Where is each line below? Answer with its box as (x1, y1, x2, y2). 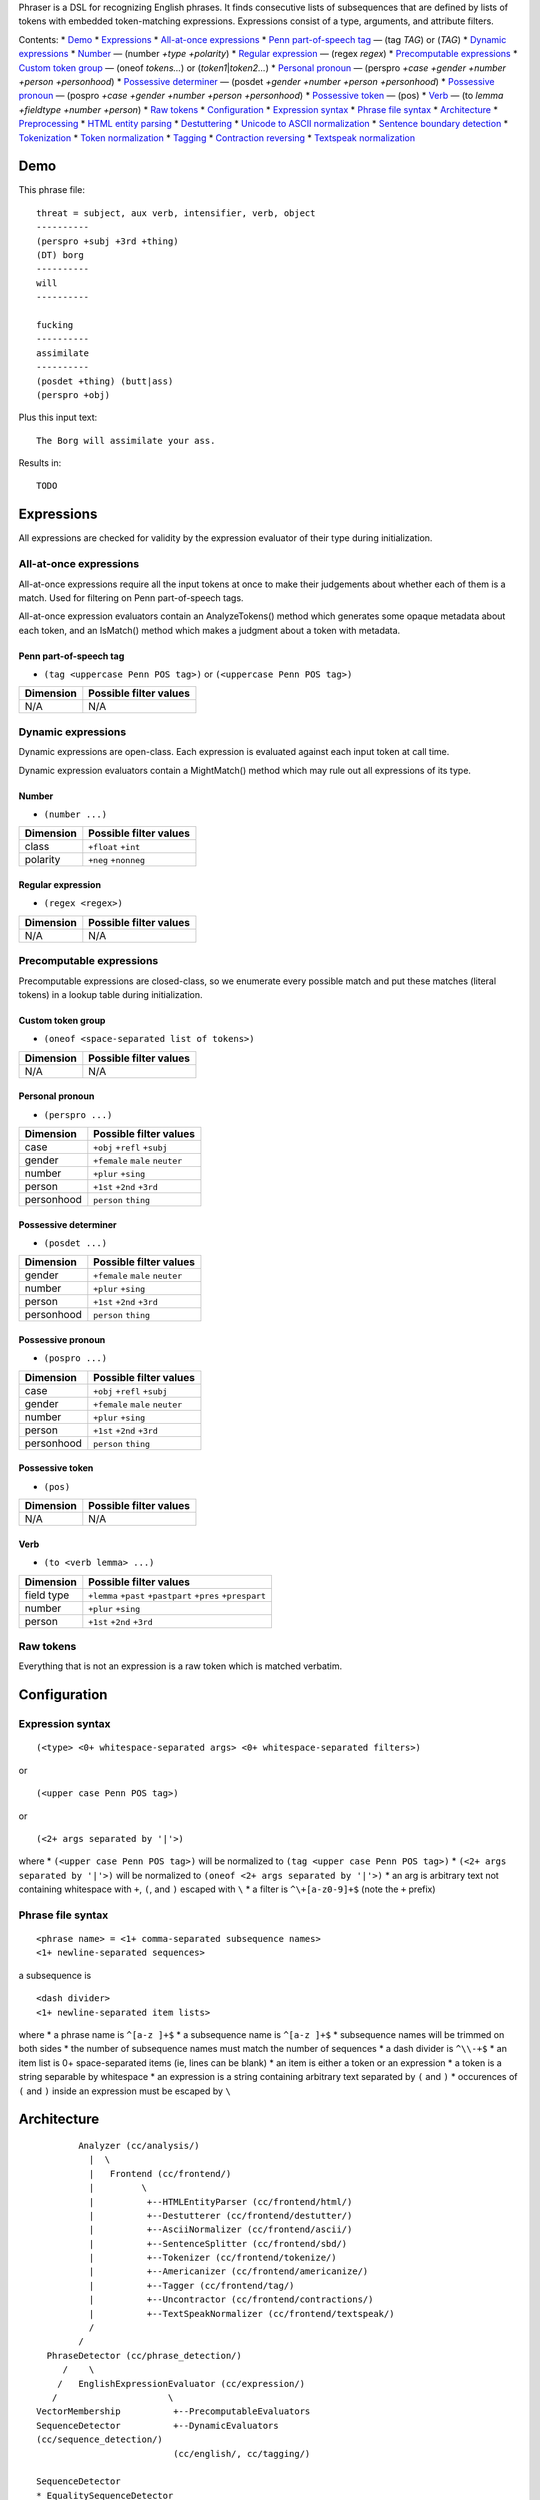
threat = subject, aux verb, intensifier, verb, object (36, 207, 316, 219)
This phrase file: (18, 184, 85, 196)
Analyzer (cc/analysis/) (78, 2140, 200, 2151)
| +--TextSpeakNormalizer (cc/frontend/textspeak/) (88, 2308, 395, 2319)
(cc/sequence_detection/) (36, 2434, 164, 2445)
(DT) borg (36, 249, 84, 260)
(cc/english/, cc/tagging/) (173, 2448, 311, 2459)
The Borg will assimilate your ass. (36, 435, 216, 446)
